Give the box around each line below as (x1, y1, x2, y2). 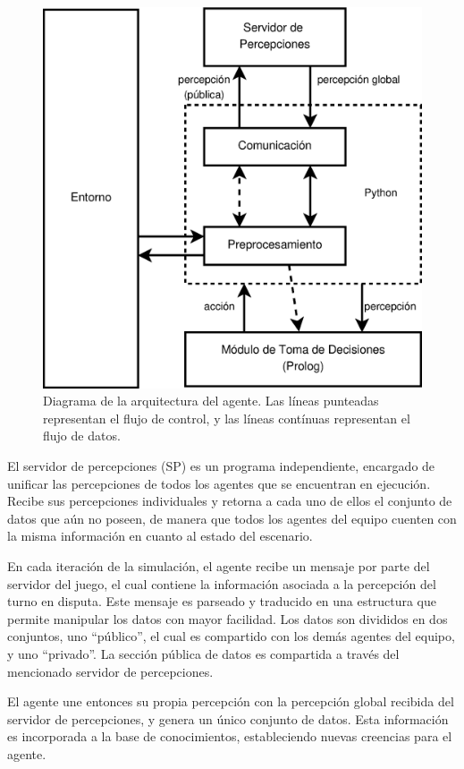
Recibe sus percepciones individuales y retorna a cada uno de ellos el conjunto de (7, 491, 452, 510)
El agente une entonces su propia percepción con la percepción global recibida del (7, 692, 454, 711)
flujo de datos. (43, 426, 121, 445)
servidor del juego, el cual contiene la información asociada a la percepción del (7, 574, 436, 593)
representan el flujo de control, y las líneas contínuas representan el (43, 408, 410, 427)
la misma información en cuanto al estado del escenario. (7, 526, 313, 545)
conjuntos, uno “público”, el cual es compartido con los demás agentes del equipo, (7, 627, 455, 645)
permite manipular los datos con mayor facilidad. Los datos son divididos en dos (7, 609, 448, 628)
